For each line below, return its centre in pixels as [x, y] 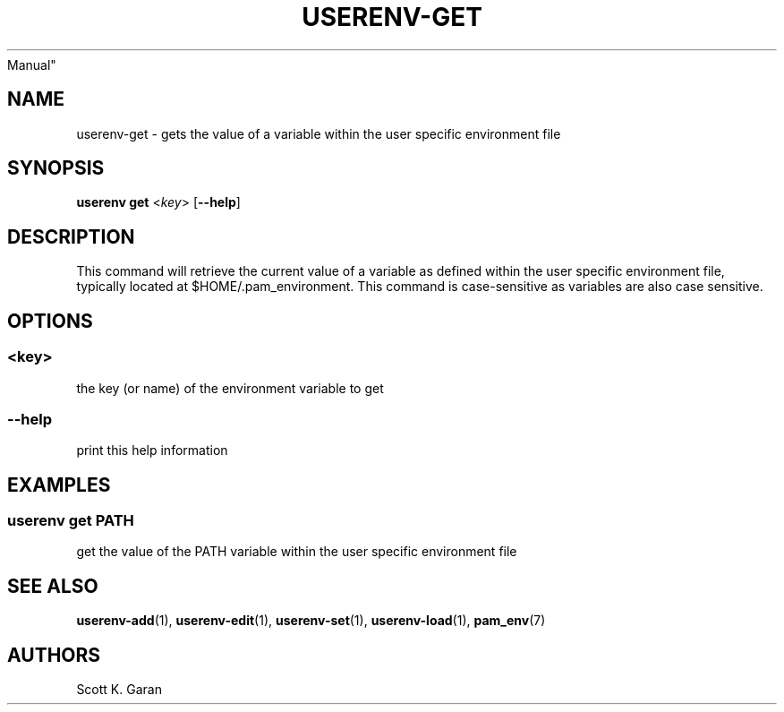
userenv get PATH [71, 521]
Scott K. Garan [119, 690]
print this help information [152, 450]
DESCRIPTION [71, 236]
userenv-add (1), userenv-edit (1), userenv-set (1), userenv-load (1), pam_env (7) [311, 621]
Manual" [32, 64]
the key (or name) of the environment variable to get [230, 388]
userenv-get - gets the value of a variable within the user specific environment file [319, 133]
